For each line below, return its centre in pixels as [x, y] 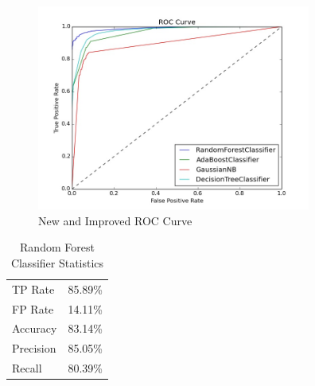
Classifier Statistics [57, 262]
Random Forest [57, 247]
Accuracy [35, 328]
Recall [27, 368]
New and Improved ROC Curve [115, 220]
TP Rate [33, 289]
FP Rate [33, 308]
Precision [34, 348]
